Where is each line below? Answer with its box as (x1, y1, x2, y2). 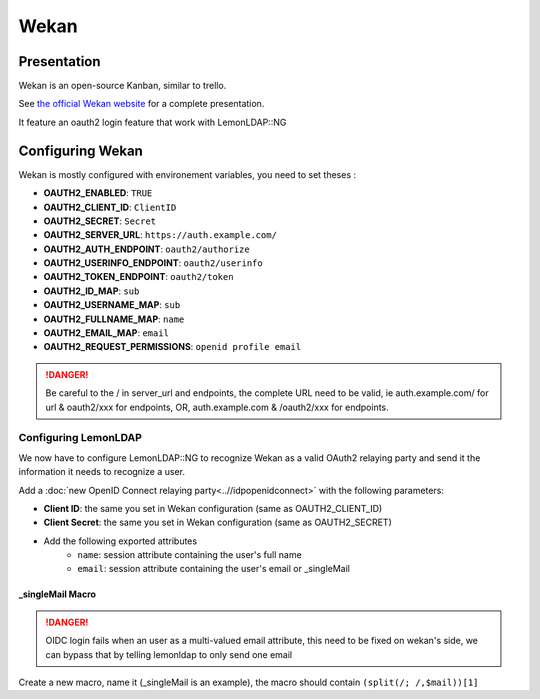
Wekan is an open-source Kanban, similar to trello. (18, 80, 227, 92)
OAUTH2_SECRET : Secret (43, 215, 157, 227)
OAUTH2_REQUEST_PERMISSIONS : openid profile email (43, 341, 302, 353)
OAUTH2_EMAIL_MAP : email (43, 327, 170, 339)
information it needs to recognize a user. (18, 466, 185, 478)
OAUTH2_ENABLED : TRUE (43, 187, 153, 199)
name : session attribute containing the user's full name (77, 549, 302, 561)
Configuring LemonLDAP (18, 431, 142, 445)
